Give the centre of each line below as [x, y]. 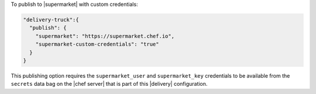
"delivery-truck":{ [51, 20]
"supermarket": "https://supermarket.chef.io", [105, 36]
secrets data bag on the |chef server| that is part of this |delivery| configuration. [109, 84]
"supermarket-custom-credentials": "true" [97, 44]
